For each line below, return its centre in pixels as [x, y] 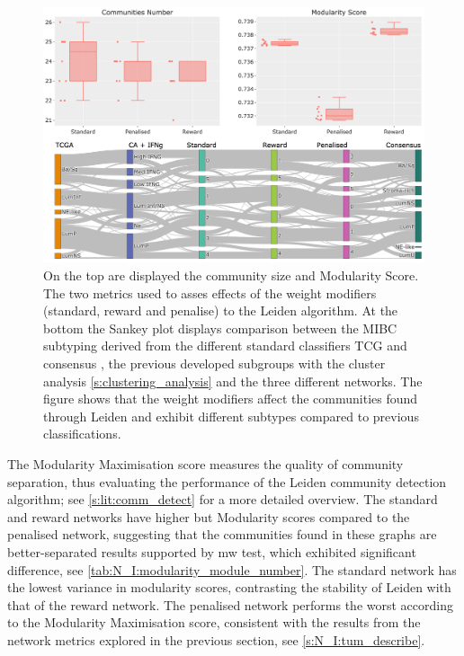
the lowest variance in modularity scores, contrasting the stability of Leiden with [229, 587]
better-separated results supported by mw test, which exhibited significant [212, 551]
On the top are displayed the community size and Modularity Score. [231, 275]
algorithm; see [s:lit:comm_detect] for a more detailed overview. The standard [223, 499]
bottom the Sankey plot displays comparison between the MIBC [220, 328]
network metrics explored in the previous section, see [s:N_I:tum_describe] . [216, 639]
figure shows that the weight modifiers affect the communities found [231, 399]
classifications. [82, 434]
